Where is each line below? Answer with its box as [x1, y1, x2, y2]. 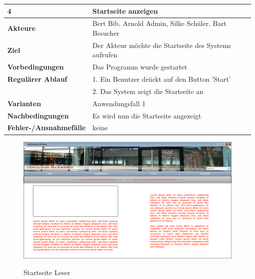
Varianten [7, 98, 41, 108]
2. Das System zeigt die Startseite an [92, 86, 204, 96]
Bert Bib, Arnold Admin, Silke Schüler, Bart [92, 18, 227, 28]
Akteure [7, 23, 36, 33]
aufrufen [92, 49, 118, 60]
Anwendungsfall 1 [92, 98, 146, 108]
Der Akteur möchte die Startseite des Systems [92, 40, 231, 50]
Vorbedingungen [7, 62, 64, 72]
